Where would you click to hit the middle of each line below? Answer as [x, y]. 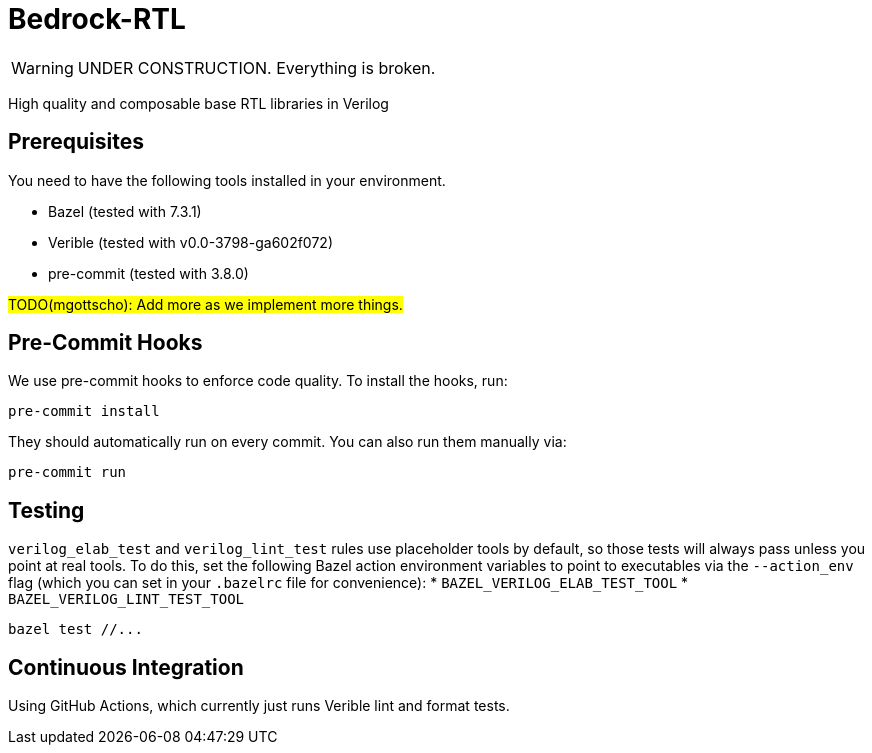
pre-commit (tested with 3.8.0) [148, 273]
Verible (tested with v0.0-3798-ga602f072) [190, 242]
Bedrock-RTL [97, 19]
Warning [42, 67]
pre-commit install [84, 411]
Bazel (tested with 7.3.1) [125, 211]
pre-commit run [67, 472]
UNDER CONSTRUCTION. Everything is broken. [256, 67]
